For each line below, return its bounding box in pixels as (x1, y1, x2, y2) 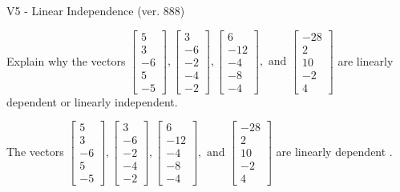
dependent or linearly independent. (6, 93, 178, 110)
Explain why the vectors (6, 52, 126, 69)
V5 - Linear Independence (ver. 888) (6, 2, 185, 18)
